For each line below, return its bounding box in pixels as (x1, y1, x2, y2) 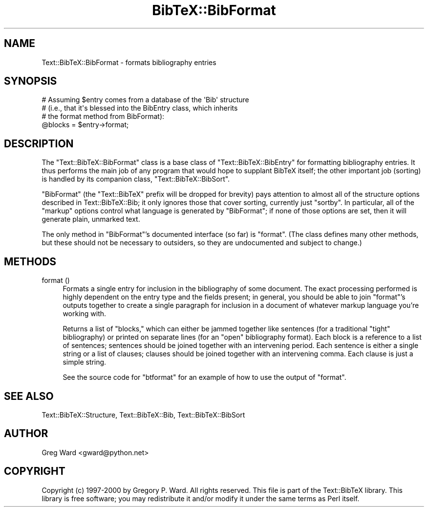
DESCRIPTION (4, 137, 74, 150)
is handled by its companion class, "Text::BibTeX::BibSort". (42, 175, 230, 184)
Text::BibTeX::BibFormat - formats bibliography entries (42, 58, 216, 67)
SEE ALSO (4, 390, 54, 402)
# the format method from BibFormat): (42, 112, 165, 121)
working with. (63, 309, 107, 318)
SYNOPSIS (4, 75, 57, 88)
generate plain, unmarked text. (42, 215, 140, 224)
